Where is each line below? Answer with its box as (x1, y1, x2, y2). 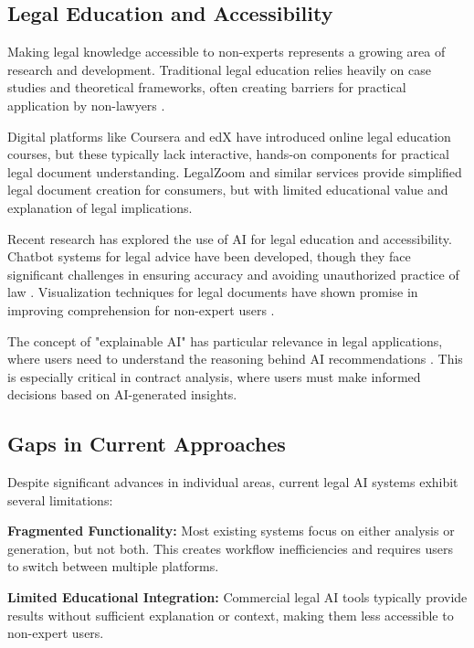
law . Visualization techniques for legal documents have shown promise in (7, 282, 418, 302)
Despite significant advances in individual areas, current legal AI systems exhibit (7, 473, 458, 492)
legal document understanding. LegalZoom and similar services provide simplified (7, 162, 462, 181)
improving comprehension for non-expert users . (7, 300, 275, 319)
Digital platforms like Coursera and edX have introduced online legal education (7, 126, 451, 145)
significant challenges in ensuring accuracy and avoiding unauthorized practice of (7, 264, 459, 283)
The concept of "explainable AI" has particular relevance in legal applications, (7, 331, 443, 350)
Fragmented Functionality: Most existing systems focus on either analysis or (7, 521, 455, 540)
